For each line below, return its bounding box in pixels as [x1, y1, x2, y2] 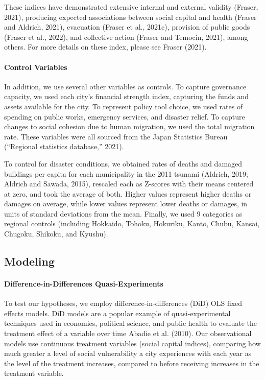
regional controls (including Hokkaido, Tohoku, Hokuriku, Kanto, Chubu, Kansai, [4, 218, 260, 229]
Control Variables [4, 61, 67, 72]
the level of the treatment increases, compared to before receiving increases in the [4, 358, 259, 368]
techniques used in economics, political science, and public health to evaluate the [4, 318, 257, 328]
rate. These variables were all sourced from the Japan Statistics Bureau [4, 131, 228, 141]
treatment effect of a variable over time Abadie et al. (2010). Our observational [4, 328, 252, 339]
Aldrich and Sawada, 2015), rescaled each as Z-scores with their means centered [4, 178, 254, 189]
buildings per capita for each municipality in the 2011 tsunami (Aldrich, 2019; [4, 168, 248, 179]
